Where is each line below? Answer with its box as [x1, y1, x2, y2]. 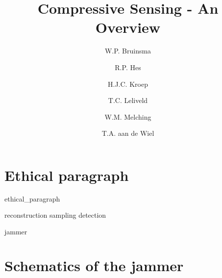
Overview [95, 17, 161, 37]
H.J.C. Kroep [108, 78, 148, 89]
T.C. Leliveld [108, 95, 148, 105]
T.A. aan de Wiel [101, 128, 154, 138]
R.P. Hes [115, 62, 141, 72]
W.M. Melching [104, 111, 151, 122]
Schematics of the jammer [4, 255, 184, 275]
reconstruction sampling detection [4, 210, 106, 220]
